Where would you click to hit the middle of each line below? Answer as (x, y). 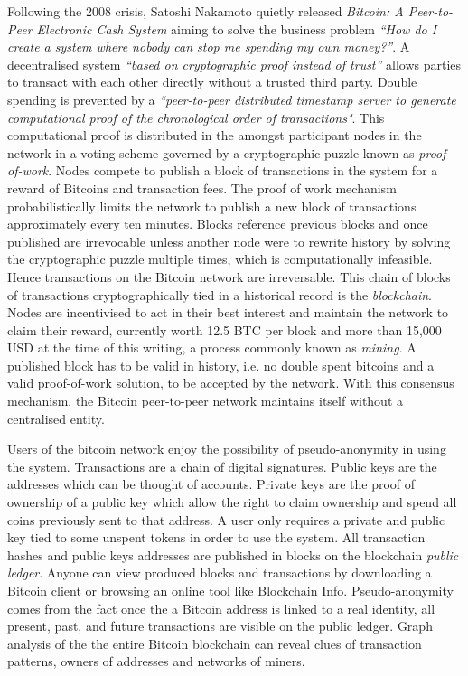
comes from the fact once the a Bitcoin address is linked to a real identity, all (221, 608)
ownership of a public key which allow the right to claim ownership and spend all (232, 502)
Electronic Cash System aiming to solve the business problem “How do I (237, 28)
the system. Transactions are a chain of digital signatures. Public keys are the (222, 466)
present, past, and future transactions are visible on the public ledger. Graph (220, 626)
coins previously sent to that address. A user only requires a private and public (226, 519)
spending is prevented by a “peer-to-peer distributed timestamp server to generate (232, 99)
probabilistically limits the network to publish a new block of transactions (212, 206)
